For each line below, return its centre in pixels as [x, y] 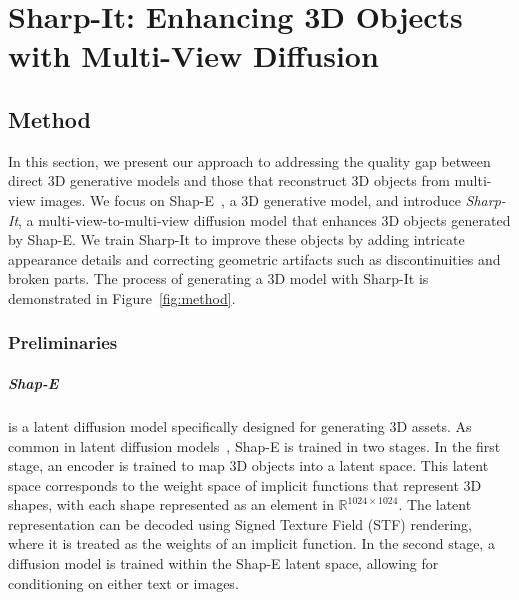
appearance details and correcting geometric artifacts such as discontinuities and [254, 258]
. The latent [435, 504]
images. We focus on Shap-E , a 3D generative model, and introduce [250, 199]
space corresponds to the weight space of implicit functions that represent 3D [245, 484]
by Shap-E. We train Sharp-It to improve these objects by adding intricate [236, 239]
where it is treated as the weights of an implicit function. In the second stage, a [251, 543]
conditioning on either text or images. [123, 582]
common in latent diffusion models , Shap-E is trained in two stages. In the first [254, 445]
